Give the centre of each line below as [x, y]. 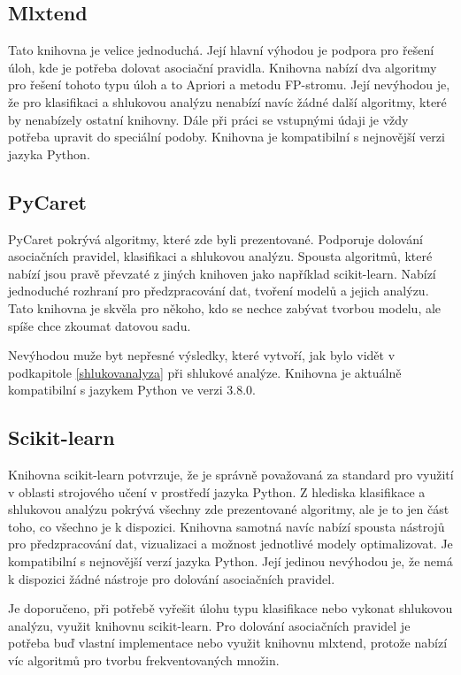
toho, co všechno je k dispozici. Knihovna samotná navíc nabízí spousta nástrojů [227, 526]
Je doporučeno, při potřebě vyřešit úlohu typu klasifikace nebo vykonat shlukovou [230, 608]
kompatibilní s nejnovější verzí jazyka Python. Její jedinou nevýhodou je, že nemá [230, 561]
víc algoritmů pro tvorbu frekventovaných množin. [144, 660]
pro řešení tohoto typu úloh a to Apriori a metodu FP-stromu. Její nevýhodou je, [229, 84]
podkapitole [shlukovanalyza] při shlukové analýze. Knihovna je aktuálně [205, 372]
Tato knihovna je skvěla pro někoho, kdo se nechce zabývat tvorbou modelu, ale [225, 307]
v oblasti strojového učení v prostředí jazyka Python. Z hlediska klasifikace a [217, 491]
